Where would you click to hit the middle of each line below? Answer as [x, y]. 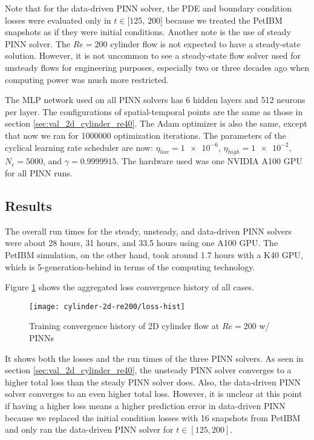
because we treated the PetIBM [224, 20]
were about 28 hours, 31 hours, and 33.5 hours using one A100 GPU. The [142, 243]
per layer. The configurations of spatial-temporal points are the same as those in [154, 111]
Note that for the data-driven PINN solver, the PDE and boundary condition [148, 8]
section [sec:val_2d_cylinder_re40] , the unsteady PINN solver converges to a [148, 370]
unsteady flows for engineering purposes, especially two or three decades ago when [157, 67]
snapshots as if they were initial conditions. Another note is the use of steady [148, 32]
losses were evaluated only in [58, 20]
